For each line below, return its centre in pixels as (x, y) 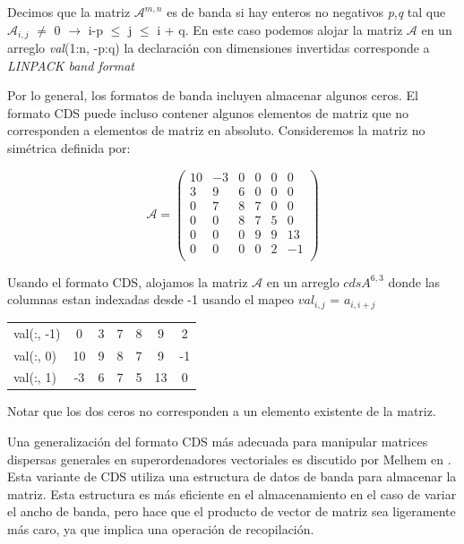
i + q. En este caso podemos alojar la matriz (280, 29)
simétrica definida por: (69, 148)
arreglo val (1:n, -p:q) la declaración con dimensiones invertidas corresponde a (219, 48)
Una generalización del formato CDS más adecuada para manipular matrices (218, 442)
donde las (414, 281)
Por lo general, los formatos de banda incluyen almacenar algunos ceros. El (213, 95)
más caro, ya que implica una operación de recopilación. (161, 529)
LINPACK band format (71, 65)
